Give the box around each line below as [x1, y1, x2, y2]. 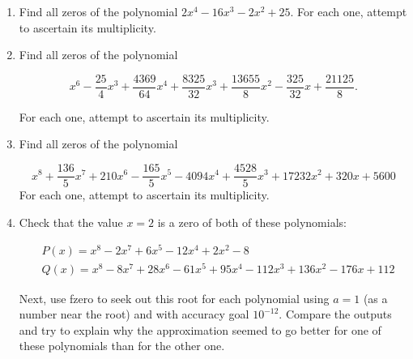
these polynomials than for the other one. [19, 337, 225, 354]
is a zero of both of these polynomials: [157, 213, 347, 230]
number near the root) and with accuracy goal [19, 306, 249, 323]
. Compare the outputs [279, 306, 392, 323]
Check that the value [19, 213, 123, 230]
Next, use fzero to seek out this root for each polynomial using [19, 289, 330, 306]
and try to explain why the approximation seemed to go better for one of [19, 321, 381, 338]
